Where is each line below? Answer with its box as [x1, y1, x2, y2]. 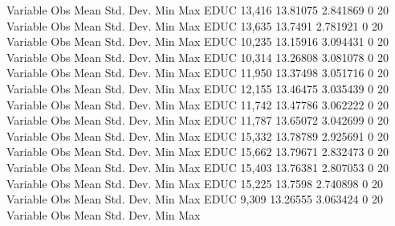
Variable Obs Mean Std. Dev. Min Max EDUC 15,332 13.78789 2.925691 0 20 [6, 127, 389, 144]
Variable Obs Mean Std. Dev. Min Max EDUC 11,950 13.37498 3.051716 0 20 [6, 64, 389, 81]
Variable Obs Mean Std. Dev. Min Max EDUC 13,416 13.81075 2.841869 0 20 [6, 2, 389, 18]
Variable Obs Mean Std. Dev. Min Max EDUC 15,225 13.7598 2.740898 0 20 [6, 175, 383, 191]
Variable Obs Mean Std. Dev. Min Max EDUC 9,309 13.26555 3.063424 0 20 [6, 191, 383, 208]
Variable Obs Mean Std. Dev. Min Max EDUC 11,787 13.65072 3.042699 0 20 [6, 112, 389, 129]
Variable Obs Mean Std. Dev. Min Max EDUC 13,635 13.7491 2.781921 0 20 [6, 17, 383, 34]
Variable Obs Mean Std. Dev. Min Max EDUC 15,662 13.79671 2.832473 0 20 [6, 143, 389, 160]
